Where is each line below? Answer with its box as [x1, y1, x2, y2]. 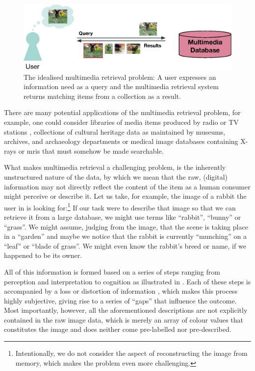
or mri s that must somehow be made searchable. [18, 145, 164, 156]
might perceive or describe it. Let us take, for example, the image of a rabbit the [4, 191, 247, 201]
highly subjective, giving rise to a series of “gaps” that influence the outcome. [4, 295, 237, 305]
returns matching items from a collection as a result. [24, 91, 181, 101]
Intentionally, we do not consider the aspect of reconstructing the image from [15, 348, 248, 358]
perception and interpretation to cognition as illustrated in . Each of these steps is [4, 276, 251, 286]
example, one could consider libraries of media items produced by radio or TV [4, 116, 239, 127]
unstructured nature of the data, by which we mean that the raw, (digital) [4, 171, 228, 182]
